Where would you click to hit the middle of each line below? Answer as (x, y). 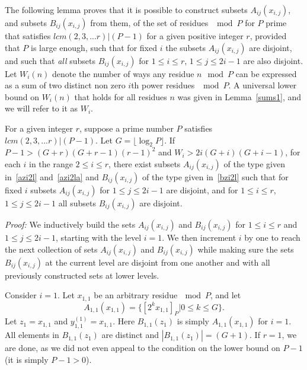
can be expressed (266, 73)
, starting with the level (99, 237)
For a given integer (39, 128)
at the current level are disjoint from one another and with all (158, 262)
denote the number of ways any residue (123, 73)
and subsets (26, 23)
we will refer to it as (41, 108)
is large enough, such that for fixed (94, 47)
